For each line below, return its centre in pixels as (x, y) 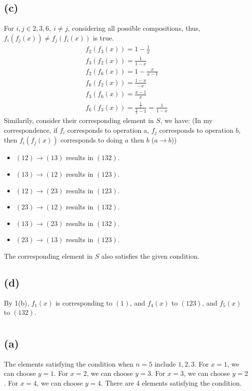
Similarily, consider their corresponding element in (79, 120)
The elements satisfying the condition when (69, 363)
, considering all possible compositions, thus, (134, 28)
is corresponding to (84, 302)
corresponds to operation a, (108, 130)
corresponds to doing (92, 140)
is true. (103, 37)
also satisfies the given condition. (151, 256)
